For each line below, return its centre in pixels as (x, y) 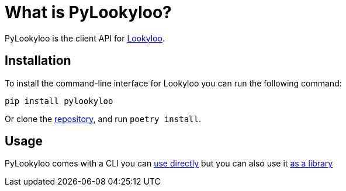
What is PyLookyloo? (88, 12)
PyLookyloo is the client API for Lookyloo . (85, 38)
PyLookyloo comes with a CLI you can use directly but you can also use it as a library (169, 164)
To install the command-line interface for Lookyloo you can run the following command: (173, 83)
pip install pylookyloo (59, 101)
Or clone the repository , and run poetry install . (103, 119)
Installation (38, 61)
